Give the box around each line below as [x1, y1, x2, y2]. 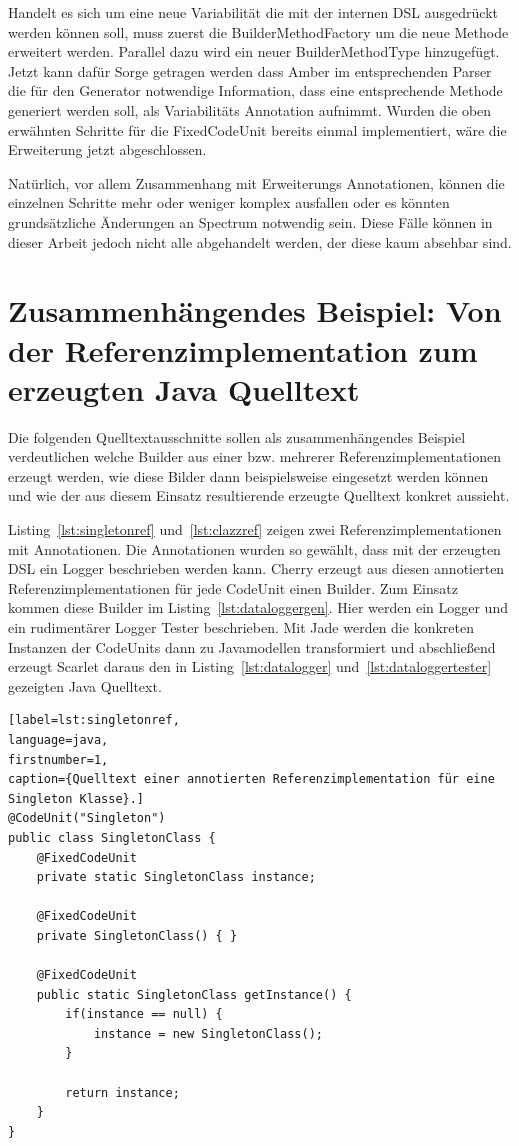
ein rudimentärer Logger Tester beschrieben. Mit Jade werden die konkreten [8, 616, 474, 637]
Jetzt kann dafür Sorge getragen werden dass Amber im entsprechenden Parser [8, 60, 492, 81]
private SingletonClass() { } [36, 928, 238, 943]
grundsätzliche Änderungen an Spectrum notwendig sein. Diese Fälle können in [8, 211, 493, 232]
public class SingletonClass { [8, 830, 216, 845]
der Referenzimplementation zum [8, 329, 478, 370]
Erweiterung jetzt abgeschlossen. [8, 139, 207, 160]
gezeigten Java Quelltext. [8, 675, 162, 696]
